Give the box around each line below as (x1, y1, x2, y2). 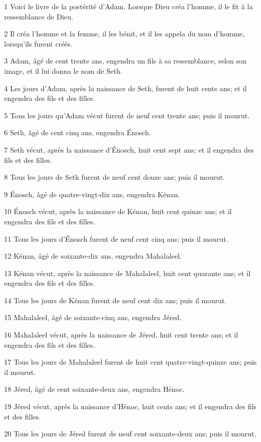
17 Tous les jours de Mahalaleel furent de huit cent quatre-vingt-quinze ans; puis (4, 356, 257, 367)
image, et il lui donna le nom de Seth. (4, 65, 122, 76)
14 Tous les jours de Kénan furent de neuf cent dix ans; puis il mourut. (4, 294, 227, 305)
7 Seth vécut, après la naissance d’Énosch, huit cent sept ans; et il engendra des (4, 144, 254, 155)
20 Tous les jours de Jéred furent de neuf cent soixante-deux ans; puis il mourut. (4, 428, 256, 439)
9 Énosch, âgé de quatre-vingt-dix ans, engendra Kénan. (4, 188, 180, 199)
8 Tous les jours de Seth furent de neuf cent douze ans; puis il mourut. (4, 172, 225, 182)
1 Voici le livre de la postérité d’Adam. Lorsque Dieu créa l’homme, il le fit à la (4, 1, 253, 11)
